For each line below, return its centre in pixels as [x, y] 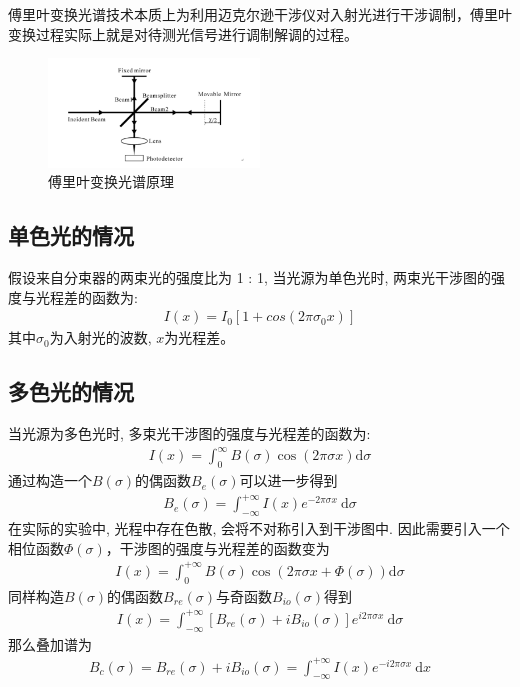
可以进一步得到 [288, 480]
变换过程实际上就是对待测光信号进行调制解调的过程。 [183, 33]
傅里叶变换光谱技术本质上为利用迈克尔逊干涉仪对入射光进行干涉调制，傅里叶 [260, 14]
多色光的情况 [71, 391]
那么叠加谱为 [50, 643]
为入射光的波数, [100, 337]
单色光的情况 [71, 235]
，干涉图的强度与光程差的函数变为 [217, 547]
